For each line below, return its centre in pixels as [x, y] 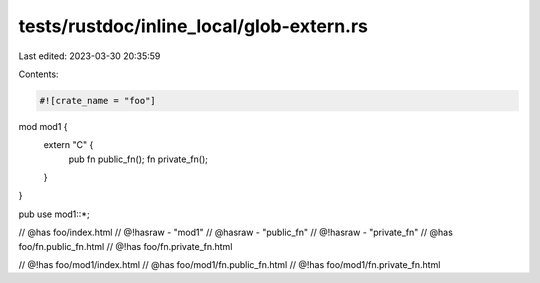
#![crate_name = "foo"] [98, 100]
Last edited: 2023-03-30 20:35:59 [89, 56]
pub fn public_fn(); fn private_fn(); [138, 159]
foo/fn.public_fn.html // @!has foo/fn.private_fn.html [125, 246]
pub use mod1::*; [54, 214]
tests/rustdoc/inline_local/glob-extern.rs [193, 26]
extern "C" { [68, 145]
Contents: [38, 74]
